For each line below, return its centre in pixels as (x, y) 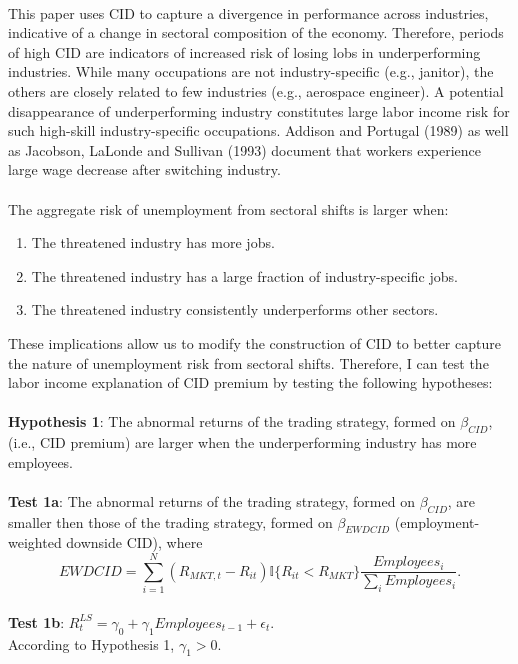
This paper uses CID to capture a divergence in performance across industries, (248, 12)
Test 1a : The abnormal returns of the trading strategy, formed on (211, 500)
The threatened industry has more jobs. (153, 242)
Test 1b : (36, 621)
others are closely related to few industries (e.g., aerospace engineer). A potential (256, 90)
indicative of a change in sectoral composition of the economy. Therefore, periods (256, 32)
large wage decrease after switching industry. (144, 169)
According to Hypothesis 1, (91, 643)
